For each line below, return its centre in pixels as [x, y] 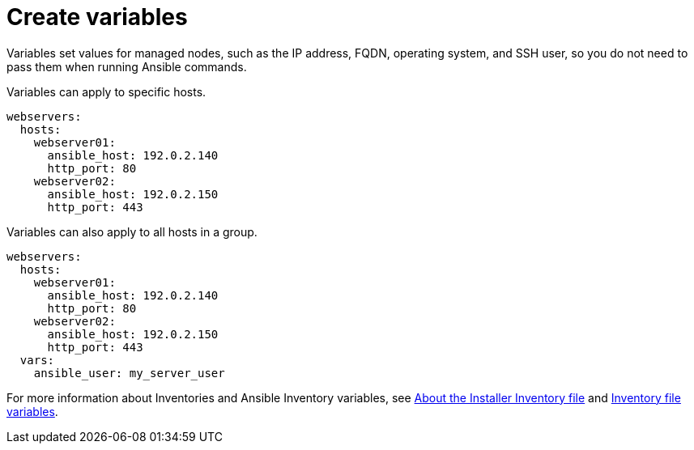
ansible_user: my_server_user [129, 373]
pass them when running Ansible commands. [127, 66]
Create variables [97, 17]
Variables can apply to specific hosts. [106, 91]
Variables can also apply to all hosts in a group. [132, 231]
